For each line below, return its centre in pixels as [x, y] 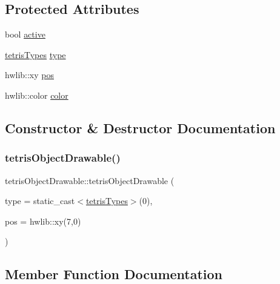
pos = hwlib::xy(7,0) [43, 221]
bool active [25, 34]
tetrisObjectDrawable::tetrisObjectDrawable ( [90, 180]
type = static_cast [40, 201]
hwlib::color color [37, 95]
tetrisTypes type [35, 54]
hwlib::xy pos [30, 75]
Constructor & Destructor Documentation [140, 127]
